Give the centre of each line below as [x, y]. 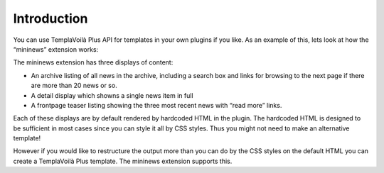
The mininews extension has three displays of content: [93, 62]
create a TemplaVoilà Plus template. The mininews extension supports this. [123, 161]
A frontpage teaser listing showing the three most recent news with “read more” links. [156, 105]
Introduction [50, 18]
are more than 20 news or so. [74, 86]
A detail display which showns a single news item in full [112, 95]
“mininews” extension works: [56, 49]
